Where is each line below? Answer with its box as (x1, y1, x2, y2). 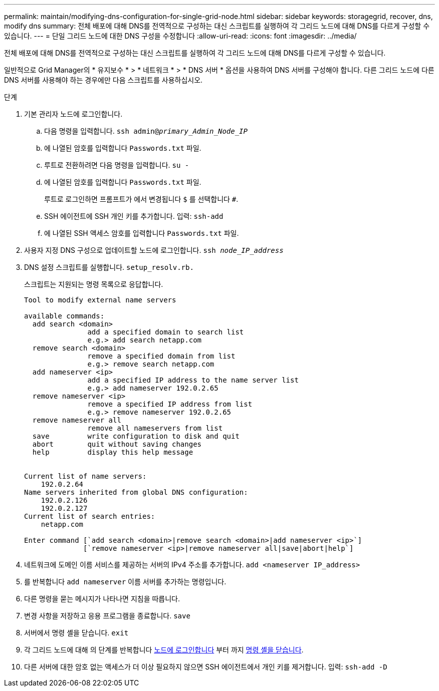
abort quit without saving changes (32, 440, 202, 448)
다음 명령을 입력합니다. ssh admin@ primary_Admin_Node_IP (44, 127, 248, 135)
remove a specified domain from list (87, 352, 236, 360)
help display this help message (32, 448, 193, 456)
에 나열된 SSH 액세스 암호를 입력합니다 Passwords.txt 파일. (44, 229, 239, 237)
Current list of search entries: (24, 512, 155, 520)
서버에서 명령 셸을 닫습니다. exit (24, 628, 129, 637)
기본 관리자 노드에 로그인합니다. (24, 110, 123, 118)
